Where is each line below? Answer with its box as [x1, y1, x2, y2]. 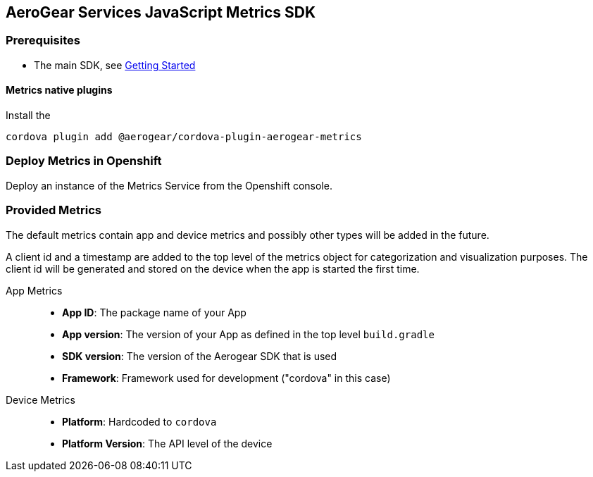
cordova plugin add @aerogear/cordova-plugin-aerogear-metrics [6, 131, 362, 143]
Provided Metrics [6, 203, 102, 218]
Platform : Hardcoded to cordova [62, 415, 217, 428]
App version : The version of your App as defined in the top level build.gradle [62, 328, 435, 340]
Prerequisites [6, 33, 80, 48]
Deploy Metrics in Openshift [6, 154, 162, 168]
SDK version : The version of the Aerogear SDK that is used [62, 349, 337, 362]
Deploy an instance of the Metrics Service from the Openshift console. [6, 179, 332, 192]
